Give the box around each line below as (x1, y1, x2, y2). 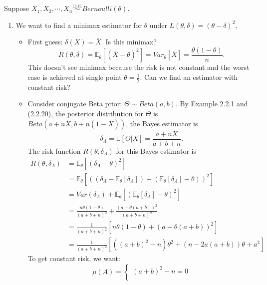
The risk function (27, 145, 81, 156)
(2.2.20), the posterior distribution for (27, 108, 143, 119)
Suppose (4, 3, 29, 13)
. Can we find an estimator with (140, 72, 238, 82)
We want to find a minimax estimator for (15, 19, 142, 30)
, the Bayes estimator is (126, 118, 198, 128)
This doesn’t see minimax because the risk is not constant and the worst (27, 62, 250, 72)
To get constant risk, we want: (27, 253, 120, 264)
